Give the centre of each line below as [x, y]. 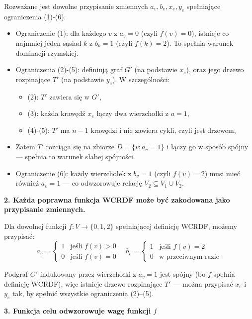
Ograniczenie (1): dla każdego [61, 33]
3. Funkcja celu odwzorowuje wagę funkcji [78, 311]
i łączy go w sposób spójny [208, 147]
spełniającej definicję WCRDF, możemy [176, 226]
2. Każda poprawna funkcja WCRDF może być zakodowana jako [117, 199]
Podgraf [16, 274]
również [27, 183]
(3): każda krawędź [56, 113]
